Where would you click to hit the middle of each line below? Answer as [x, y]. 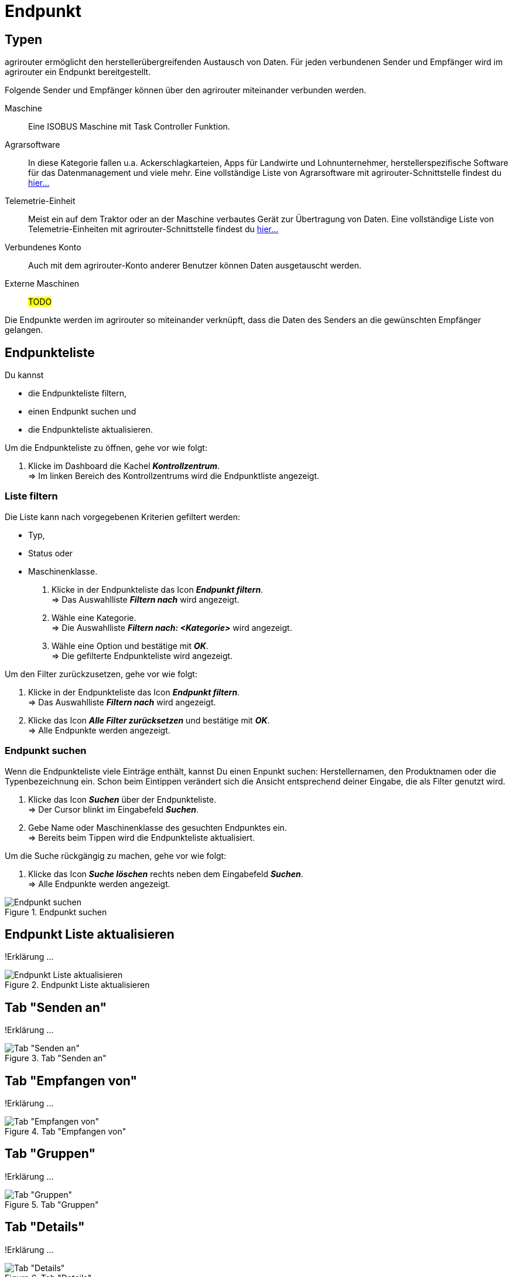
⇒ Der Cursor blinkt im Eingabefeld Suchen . [113, 809]
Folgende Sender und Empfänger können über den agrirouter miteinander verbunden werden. [186, 90]
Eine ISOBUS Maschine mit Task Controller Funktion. [129, 127]
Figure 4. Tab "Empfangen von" [66, 1132]
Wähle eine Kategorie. [94, 617]
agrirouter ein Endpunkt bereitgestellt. [78, 72]
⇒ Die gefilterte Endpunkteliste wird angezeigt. [142, 656]
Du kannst [24, 375]
